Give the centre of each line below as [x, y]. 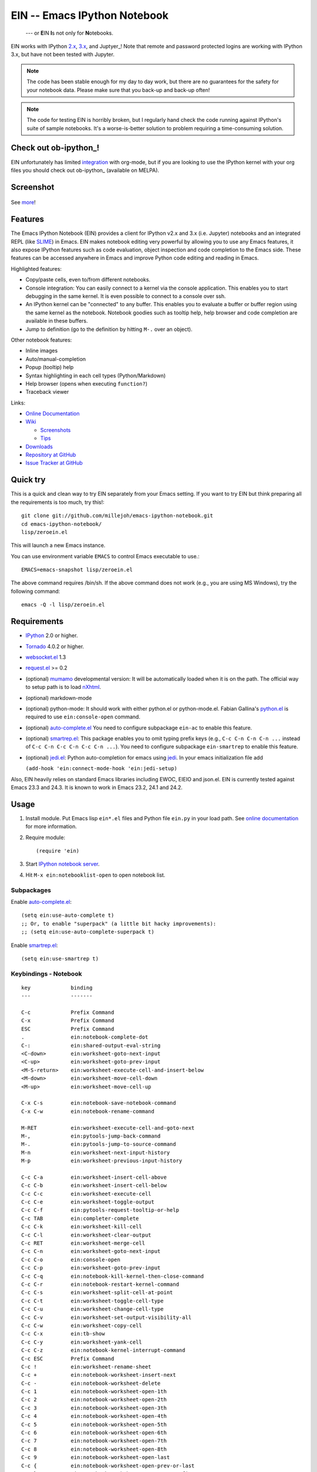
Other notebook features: [41, 340]
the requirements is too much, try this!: [58, 502]
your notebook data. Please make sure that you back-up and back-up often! [118, 90]
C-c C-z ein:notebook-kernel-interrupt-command [103, 1350]
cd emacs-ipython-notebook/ [62, 524]
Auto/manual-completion [56, 359]
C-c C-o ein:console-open [71, 1259]
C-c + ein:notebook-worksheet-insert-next [99, 1375]
